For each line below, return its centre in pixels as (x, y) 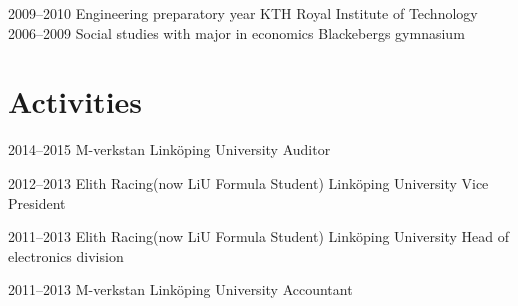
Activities (75, 101)
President (37, 202)
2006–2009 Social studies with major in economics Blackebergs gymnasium (236, 32)
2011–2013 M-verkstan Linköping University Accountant (180, 289)
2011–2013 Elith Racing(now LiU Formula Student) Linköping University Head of (258, 236)
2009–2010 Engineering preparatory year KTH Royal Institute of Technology (243, 13)
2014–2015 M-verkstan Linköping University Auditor (169, 149)
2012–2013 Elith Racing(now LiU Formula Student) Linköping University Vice (248, 182)
